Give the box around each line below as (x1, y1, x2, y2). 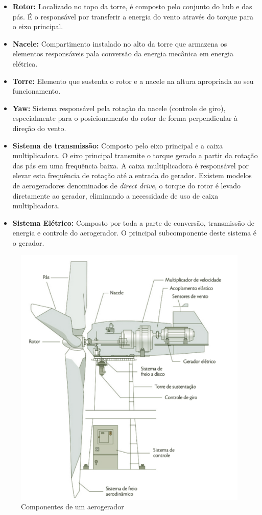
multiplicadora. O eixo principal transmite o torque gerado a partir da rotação (12, 150, 258, 161)
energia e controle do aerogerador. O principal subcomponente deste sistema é (12, 227, 257, 238)
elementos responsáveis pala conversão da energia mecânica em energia (12, 48, 233, 59)
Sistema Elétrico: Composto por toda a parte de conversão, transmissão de (12, 217, 254, 228)
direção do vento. (12, 122, 66, 133)
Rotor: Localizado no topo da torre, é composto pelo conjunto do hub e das (12, 1, 252, 11)
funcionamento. (12, 85, 61, 96)
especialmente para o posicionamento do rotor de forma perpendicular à (12, 113, 238, 123)
